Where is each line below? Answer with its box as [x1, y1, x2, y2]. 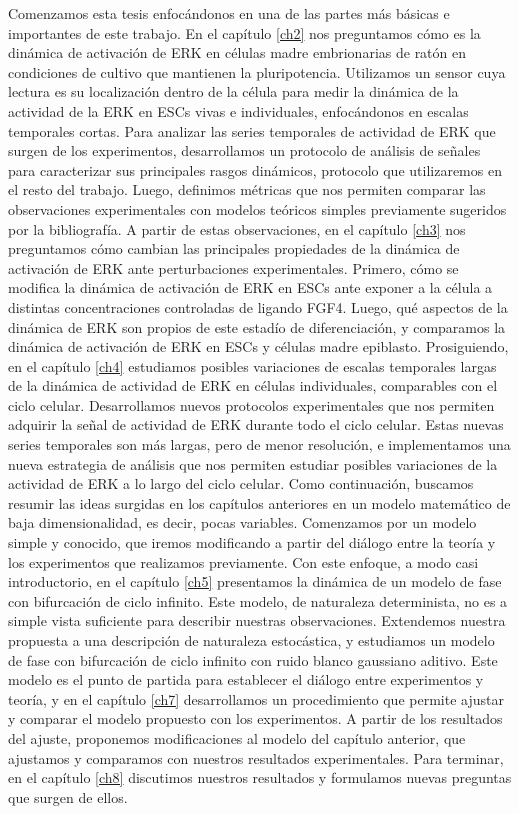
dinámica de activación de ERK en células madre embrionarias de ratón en [8, 42, 467, 63]
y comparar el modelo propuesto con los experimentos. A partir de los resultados [8, 708, 503, 729]
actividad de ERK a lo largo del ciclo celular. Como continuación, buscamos [8, 473, 474, 494]
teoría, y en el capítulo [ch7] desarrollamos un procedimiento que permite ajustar [8, 688, 504, 709]
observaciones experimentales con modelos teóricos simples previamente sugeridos [8, 198, 507, 219]
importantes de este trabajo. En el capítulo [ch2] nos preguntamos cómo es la [8, 22, 481, 43]
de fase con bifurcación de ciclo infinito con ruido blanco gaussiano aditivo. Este [8, 649, 498, 670]
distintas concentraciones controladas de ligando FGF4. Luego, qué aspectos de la [8, 296, 508, 317]
